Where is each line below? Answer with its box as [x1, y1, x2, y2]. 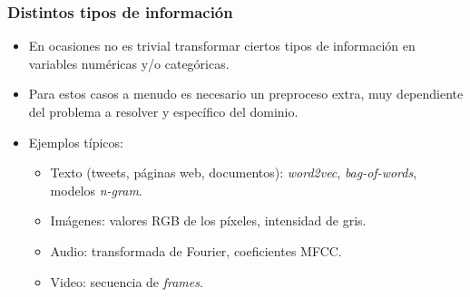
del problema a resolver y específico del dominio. [28, 102, 299, 120]
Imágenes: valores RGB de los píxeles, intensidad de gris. [50, 211, 367, 230]
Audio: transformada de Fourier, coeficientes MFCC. [50, 241, 342, 260]
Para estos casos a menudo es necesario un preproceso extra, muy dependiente [28, 84, 464, 103]
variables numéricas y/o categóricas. [28, 53, 230, 72]
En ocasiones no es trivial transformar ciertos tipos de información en [28, 36, 416, 55]
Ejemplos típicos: [28, 132, 123, 151]
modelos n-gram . [50, 180, 142, 199]
